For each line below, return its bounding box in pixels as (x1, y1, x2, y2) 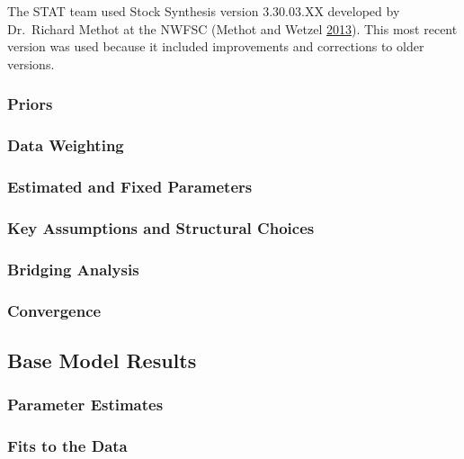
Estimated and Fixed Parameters (7, 175, 253, 197)
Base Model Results (7, 346, 197, 373)
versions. (7, 54, 55, 73)
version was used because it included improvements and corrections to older (7, 37, 424, 56)
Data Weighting (7, 134, 124, 157)
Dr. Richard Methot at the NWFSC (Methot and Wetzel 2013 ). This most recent (7, 19, 458, 38)
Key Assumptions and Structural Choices (7, 216, 315, 238)
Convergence (7, 299, 102, 321)
